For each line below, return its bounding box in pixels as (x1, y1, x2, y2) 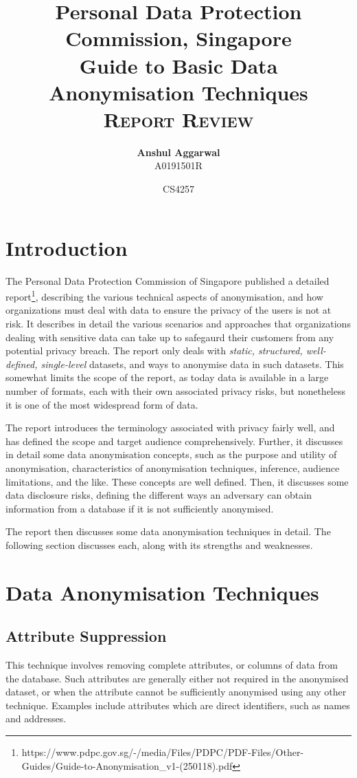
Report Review (103, 105, 254, 133)
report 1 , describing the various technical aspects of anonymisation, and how (5, 288, 323, 303)
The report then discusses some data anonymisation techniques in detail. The (5, 524, 331, 539)
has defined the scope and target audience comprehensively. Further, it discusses (5, 433, 343, 448)
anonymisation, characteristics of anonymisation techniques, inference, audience (5, 460, 340, 475)
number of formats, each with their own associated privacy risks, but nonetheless (5, 384, 345, 398)
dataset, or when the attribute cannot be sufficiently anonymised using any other (5, 684, 347, 699)
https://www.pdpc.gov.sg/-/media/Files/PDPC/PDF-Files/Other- (21, 745, 304, 759)
